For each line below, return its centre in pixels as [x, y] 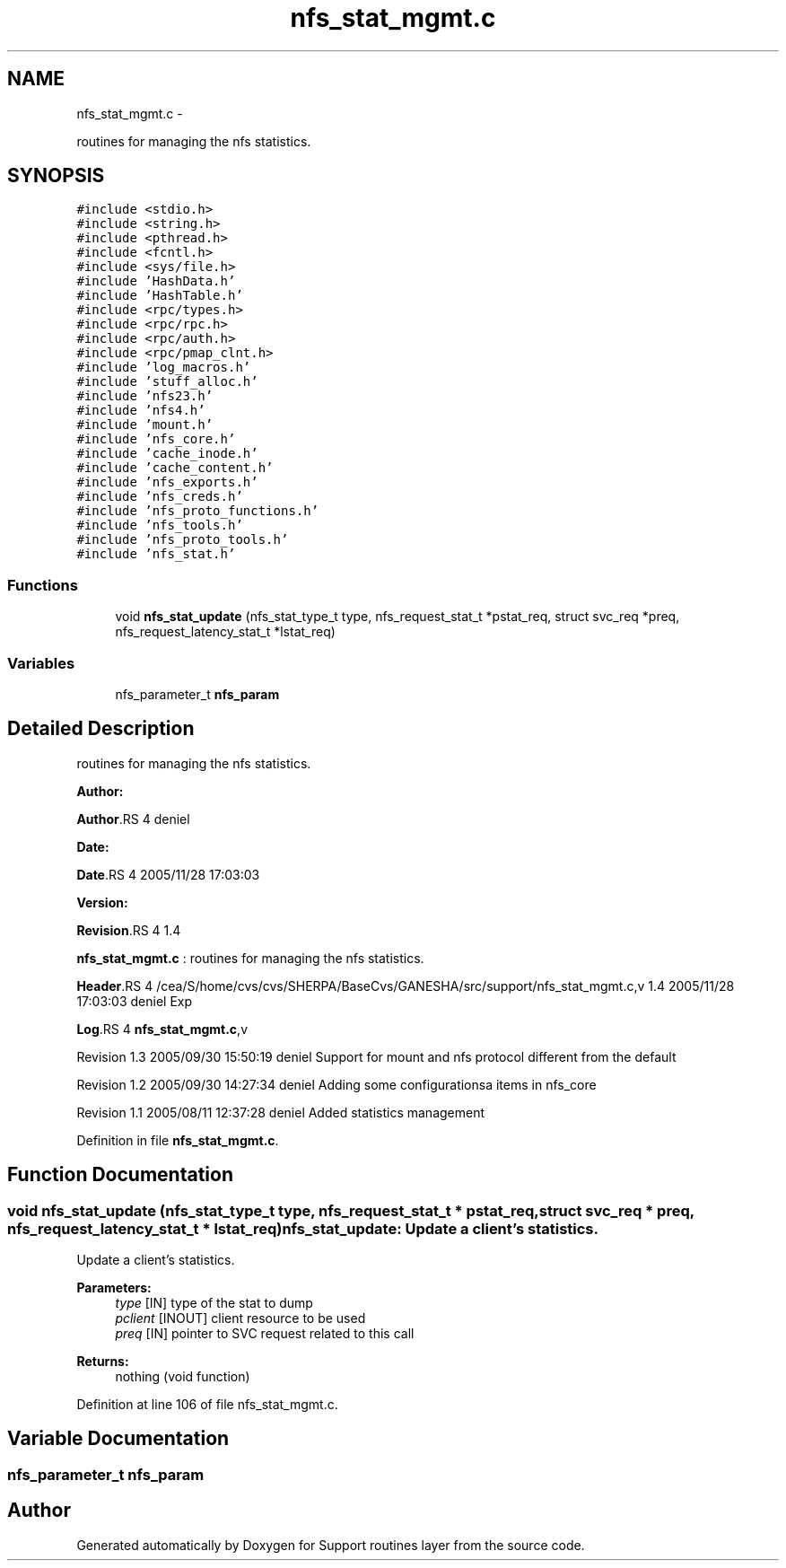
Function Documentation [120, 1175]
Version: [102, 902]
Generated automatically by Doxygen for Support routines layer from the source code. [331, 1545]
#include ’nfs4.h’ [141, 411]
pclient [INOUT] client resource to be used [240, 1318]
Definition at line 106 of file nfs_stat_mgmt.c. [207, 1404]
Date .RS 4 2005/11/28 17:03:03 [168, 874]
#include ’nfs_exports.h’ [167, 482]
